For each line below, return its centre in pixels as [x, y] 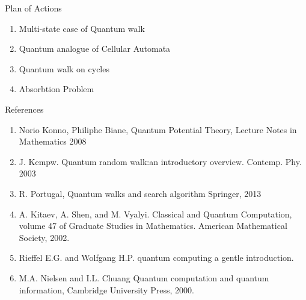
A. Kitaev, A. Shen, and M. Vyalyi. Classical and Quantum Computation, [155, 214]
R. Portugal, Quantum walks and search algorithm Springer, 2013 [140, 193]
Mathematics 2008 [53, 141]
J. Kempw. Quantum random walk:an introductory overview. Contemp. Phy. [160, 161]
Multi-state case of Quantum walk [82, 28]
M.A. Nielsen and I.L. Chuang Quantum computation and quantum [144, 277]
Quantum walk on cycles [64, 68]
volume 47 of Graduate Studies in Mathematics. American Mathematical [153, 226]
